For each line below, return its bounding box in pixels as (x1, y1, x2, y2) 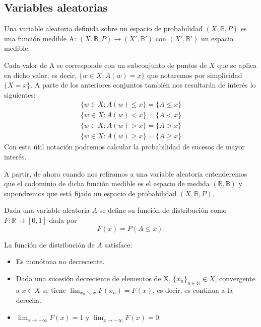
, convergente (215, 273, 255, 283)
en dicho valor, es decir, (4, 69, 77, 80)
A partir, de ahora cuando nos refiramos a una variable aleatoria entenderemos (4, 168, 247, 179)
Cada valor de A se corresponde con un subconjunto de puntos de (4, 59, 207, 70)
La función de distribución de (4, 239, 95, 250)
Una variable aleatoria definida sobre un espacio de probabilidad (4, 23, 203, 34)
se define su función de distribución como (99, 205, 227, 215)
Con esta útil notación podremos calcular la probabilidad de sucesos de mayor (4, 141, 245, 152)
